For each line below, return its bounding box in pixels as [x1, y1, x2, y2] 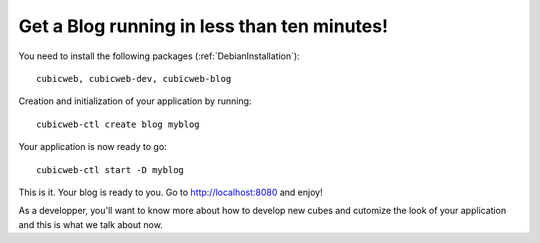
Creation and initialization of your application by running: [18, 95, 252, 107]
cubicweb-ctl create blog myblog [36, 118, 200, 130]
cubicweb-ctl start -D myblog [36, 164, 185, 175]
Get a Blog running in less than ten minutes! [18, 15, 389, 37]
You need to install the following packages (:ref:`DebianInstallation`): [18, 50, 300, 62]
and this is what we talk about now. [18, 218, 164, 230]
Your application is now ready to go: [18, 141, 167, 153]
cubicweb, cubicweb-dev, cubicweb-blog [36, 73, 232, 84]
